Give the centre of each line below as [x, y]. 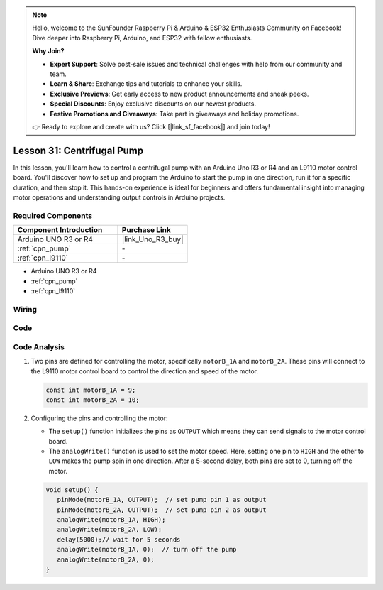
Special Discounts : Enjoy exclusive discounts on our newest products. [153, 104]
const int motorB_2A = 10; [93, 400]
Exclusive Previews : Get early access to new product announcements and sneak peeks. [179, 94]
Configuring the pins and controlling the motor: [99, 418]
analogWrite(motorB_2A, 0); [106, 559]
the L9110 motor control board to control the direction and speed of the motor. [145, 371]
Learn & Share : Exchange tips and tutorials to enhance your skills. [146, 84]
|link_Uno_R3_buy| [152, 239]
